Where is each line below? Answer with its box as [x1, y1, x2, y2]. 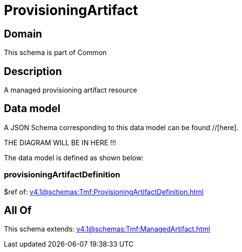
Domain [4, 27, 42, 40]
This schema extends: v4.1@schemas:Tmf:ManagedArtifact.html [4, 225, 210, 233]
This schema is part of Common [4, 48, 107, 57]
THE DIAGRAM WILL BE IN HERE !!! [4, 138, 116, 147]
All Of [4, 204, 32, 217]
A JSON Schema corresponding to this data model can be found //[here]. [4, 123, 239, 132]
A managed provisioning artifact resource [4, 86, 137, 95]
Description [4, 65, 62, 78]
